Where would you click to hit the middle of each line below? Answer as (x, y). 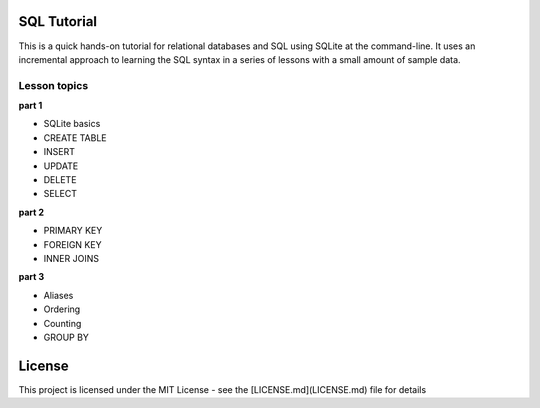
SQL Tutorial (58, 21)
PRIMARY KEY (73, 231)
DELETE (60, 179)
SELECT (60, 194)
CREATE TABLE (75, 137)
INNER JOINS (71, 258)
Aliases (58, 295)
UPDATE (61, 166)
